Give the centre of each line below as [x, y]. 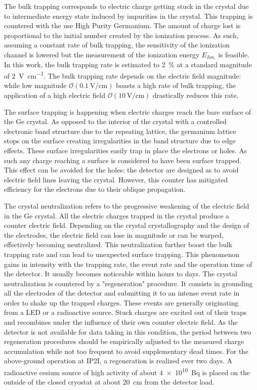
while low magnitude [35, 85]
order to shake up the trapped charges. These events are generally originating [121, 302]
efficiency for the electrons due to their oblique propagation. [95, 189]
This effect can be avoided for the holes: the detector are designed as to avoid [121, 170]
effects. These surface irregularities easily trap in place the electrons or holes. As [126, 150]
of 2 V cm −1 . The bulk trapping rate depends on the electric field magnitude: [123, 75]
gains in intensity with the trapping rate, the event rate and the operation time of [128, 264]
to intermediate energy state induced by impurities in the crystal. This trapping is [128, 16]
